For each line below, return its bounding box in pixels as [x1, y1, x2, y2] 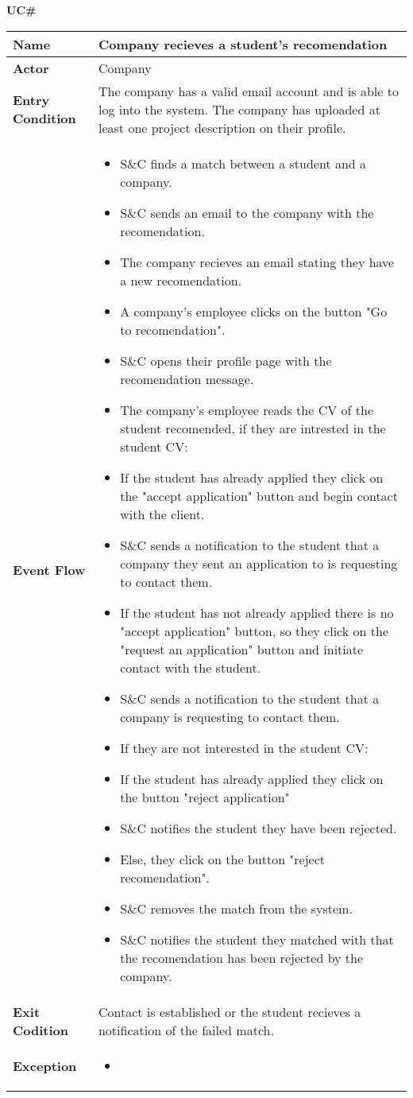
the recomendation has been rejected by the [120, 948, 364, 967]
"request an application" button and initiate [120, 639, 364, 658]
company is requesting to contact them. [120, 707, 340, 726]
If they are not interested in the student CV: [120, 738, 369, 757]
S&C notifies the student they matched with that [120, 929, 394, 949]
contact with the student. [120, 658, 261, 677]
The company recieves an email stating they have [120, 252, 395, 271]
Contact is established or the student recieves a [98, 1002, 361, 1021]
